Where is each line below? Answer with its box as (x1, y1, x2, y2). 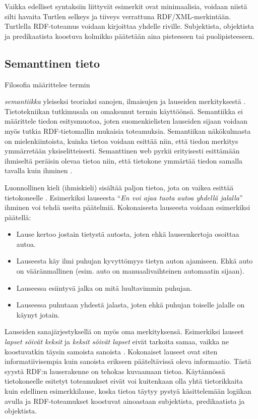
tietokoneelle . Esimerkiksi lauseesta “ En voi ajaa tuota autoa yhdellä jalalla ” (5, 192, 243, 202)
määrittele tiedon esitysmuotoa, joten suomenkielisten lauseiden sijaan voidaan (5, 116, 247, 126)
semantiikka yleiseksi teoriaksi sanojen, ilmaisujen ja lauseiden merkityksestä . (5, 96, 246, 107)
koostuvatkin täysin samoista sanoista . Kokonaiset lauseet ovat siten (5, 346, 218, 356)
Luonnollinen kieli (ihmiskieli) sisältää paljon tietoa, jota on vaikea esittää (5, 182, 234, 192)
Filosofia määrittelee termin (5, 79, 90, 89)
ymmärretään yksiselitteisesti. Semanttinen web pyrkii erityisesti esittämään (5, 145, 240, 156)
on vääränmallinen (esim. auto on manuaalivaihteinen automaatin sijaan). (16, 266, 244, 276)
